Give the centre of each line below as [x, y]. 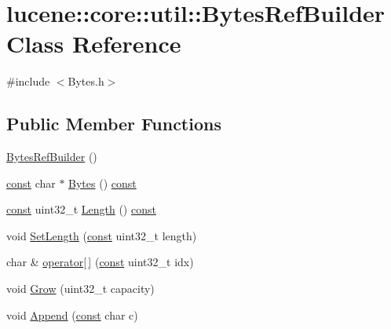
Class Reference [94, 44]
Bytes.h [86, 81]
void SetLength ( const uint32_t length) [102, 235]
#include [28, 81]
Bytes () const [102, 183]
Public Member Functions [114, 124]
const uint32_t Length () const [81, 209]
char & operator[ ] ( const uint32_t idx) [100, 262]
